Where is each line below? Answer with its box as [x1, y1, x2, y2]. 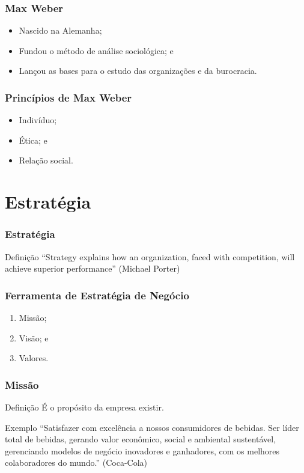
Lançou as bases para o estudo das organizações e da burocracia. [19, 64, 257, 77]
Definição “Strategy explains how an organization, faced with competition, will [5, 250, 295, 263]
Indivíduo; [19, 114, 57, 126]
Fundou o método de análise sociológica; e [19, 44, 174, 56]
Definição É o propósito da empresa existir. [5, 401, 164, 413]
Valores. [19, 352, 49, 364]
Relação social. [19, 154, 73, 166]
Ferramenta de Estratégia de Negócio [5, 287, 189, 302]
